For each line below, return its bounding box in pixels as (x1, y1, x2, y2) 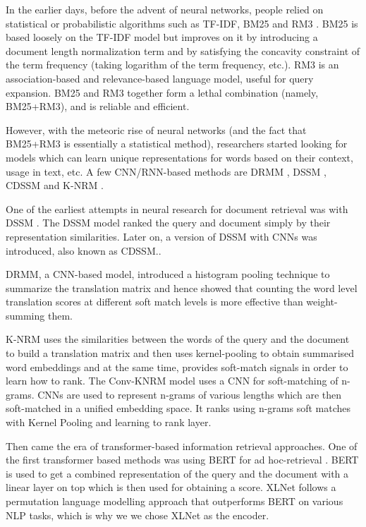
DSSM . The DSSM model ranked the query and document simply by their (6, 215, 331, 230)
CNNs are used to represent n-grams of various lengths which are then (37, 387, 341, 401)
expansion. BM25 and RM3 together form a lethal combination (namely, (6, 85, 319, 99)
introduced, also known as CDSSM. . (6, 243, 161, 258)
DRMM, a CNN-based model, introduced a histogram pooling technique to (6, 267, 330, 281)
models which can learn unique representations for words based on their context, (6, 150, 353, 164)
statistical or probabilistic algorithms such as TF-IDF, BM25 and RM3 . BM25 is (6, 16, 358, 30)
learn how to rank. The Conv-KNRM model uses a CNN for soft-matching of (6, 373, 338, 388)
